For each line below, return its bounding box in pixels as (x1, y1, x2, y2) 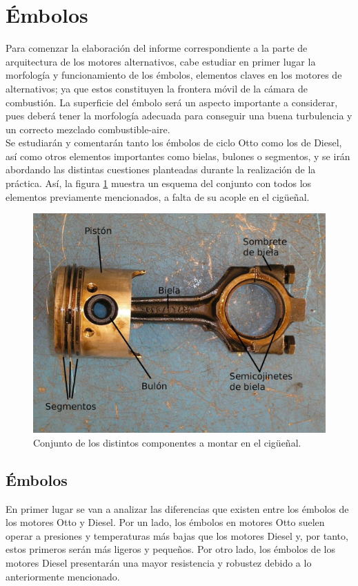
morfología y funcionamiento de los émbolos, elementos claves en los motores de (6, 68, 342, 82)
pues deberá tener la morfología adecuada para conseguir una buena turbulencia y (6, 108, 352, 123)
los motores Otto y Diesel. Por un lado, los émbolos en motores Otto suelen (6, 515, 325, 529)
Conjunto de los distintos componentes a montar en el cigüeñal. (33, 435, 301, 449)
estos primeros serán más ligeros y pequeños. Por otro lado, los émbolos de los (6, 542, 335, 556)
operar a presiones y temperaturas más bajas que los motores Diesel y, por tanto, (6, 528, 348, 543)
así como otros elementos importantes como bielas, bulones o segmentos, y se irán (6, 148, 350, 163)
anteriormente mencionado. (6, 569, 120, 583)
